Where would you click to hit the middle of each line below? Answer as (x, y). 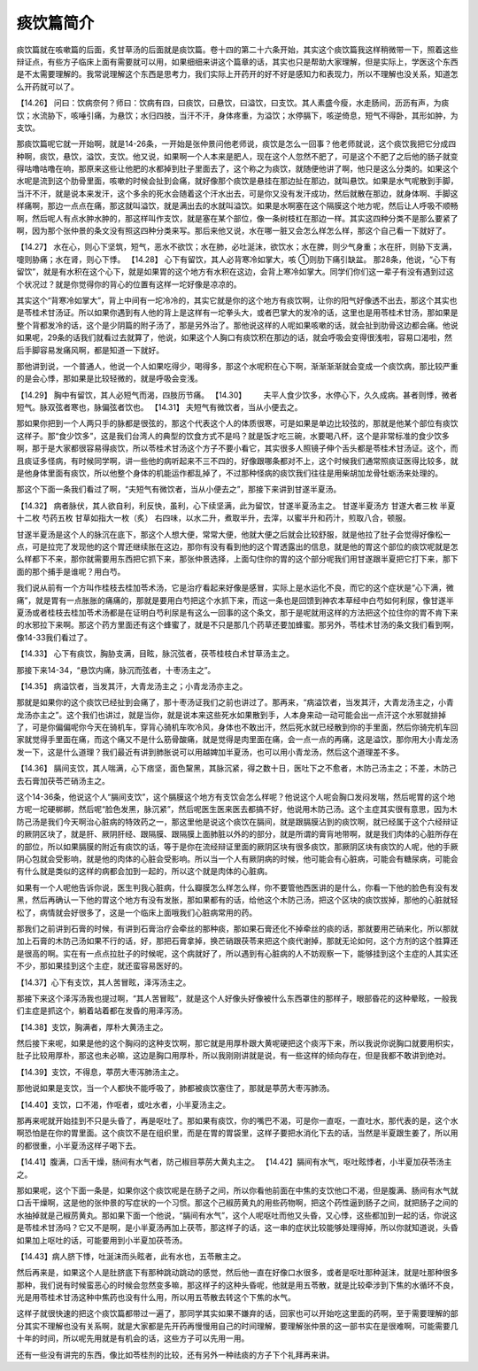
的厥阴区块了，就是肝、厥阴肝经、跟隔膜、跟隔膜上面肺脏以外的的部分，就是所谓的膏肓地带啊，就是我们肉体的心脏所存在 (237, 834)
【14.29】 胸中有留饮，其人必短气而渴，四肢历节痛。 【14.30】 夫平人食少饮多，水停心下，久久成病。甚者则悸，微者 (237, 395)
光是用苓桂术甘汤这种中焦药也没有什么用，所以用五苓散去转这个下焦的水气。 (156, 1297)
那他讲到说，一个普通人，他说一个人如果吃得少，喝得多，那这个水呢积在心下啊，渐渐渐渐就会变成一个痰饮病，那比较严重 (237, 366)
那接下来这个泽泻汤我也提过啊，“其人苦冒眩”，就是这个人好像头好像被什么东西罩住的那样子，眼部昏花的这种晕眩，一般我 (237, 998)
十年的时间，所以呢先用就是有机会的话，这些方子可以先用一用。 (133, 1338)
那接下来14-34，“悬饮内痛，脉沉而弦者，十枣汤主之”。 (116, 670)
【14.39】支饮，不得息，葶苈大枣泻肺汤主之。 (100, 1072)
